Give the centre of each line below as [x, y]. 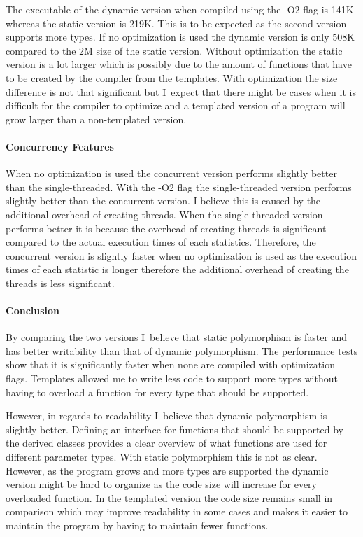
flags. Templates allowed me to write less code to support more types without [172, 378]
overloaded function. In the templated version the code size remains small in [169, 497]
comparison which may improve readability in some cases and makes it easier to [177, 511]
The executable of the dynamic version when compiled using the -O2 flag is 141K [180, 9]
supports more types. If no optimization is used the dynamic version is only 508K [180, 37]
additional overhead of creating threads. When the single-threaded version [164, 214]
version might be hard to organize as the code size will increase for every [161, 484]
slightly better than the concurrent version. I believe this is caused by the [163, 201]
